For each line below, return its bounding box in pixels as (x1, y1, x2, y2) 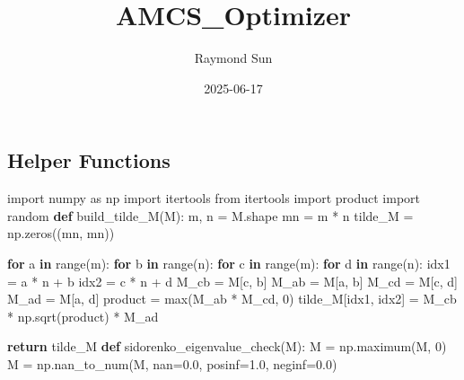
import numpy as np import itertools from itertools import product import (7, 189, 420, 208)
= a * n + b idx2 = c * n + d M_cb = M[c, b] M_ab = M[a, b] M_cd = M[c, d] (7, 271, 458, 290)
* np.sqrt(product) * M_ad (7, 306, 159, 325)
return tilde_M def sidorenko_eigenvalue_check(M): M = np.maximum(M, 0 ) (7, 337, 447, 356)
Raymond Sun (194, 49, 273, 67)
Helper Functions (7, 146, 171, 174)
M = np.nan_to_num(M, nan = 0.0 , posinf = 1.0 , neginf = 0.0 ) (7, 354, 337, 373)
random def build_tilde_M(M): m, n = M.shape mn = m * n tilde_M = (7, 206, 414, 225)
